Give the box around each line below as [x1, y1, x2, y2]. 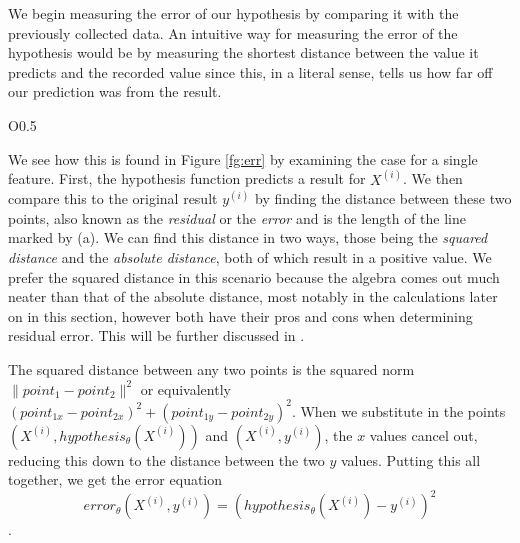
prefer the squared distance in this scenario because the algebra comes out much [8, 266, 500, 287]
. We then [402, 168, 463, 189]
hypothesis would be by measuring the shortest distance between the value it [8, 42, 479, 63]
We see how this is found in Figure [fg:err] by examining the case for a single [8, 148, 478, 169]
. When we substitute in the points [291, 400, 506, 421]
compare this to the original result [8, 188, 218, 209]
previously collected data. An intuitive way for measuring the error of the [8, 22, 458, 43]
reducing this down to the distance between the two [8, 449, 325, 470]
